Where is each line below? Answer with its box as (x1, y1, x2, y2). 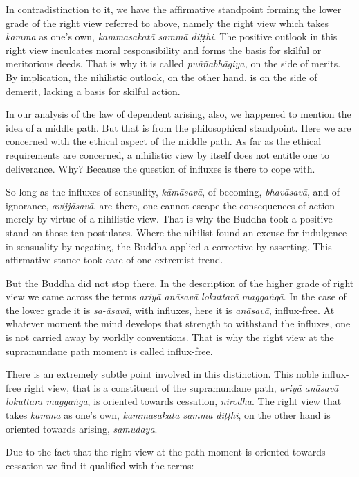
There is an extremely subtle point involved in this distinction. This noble (6, 367, 319, 381)
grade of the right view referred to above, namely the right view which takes (6, 15, 329, 30)
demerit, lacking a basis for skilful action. (6, 83, 181, 98)
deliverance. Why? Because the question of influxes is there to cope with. (6, 161, 315, 175)
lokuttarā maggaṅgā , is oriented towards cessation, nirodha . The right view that (6, 394, 342, 408)
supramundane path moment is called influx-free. (6, 343, 213, 358)
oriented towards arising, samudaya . (6, 421, 158, 435)
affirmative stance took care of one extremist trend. (6, 252, 223, 267)
